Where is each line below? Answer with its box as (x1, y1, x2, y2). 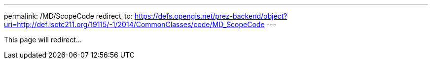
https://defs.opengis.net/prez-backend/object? (134, 12, 288, 20)
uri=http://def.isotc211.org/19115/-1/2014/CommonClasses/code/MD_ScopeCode (4, 20, 265, 29)
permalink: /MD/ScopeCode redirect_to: (4, 12, 133, 20)
